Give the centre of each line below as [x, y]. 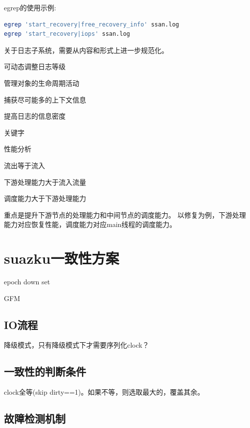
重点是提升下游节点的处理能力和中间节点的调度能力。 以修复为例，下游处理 [125, 214]
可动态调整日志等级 [35, 66]
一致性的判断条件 [45, 371]
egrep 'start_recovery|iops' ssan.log [67, 34]
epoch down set [27, 282]
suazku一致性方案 [62, 258]
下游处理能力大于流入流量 [45, 182]
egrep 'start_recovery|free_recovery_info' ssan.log [91, 24]
